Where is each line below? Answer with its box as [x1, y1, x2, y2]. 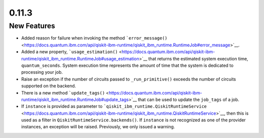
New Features [9, 21, 56, 30]
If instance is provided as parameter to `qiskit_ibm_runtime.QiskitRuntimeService [21, 103, 207, 109]
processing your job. [21, 69, 63, 75]
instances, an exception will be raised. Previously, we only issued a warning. [21, 124, 176, 130]
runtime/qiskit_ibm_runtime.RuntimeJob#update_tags [21, 97, 129, 102]
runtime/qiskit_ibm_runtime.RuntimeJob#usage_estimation [21, 56, 139, 61]
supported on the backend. [21, 83, 76, 89]
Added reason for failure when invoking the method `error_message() [21, 35, 168, 41]
